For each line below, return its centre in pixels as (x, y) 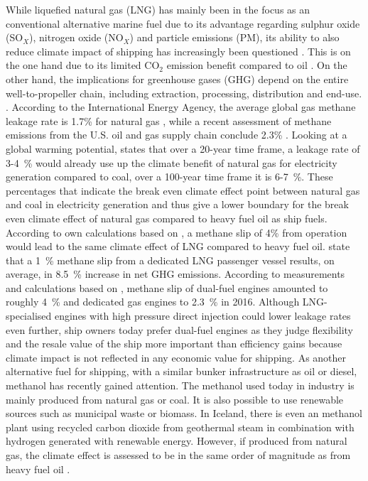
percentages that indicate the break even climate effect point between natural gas (183, 190)
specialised (29, 316)
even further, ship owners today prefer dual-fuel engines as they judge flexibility (179, 329)
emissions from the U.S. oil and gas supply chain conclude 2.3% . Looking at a (177, 135)
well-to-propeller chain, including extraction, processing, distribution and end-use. (184, 93)
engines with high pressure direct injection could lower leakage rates (202, 316)
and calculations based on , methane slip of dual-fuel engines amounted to (167, 287)
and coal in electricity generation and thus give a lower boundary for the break (177, 204)
